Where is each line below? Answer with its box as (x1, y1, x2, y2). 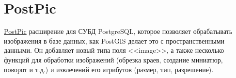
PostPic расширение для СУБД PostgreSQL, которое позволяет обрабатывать (4, 26, 233, 36)
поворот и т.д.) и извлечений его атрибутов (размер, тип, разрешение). (4, 64, 214, 74)
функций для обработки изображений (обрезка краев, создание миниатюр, (4, 54, 223, 64)
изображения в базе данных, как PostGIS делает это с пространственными (4, 35, 225, 46)
